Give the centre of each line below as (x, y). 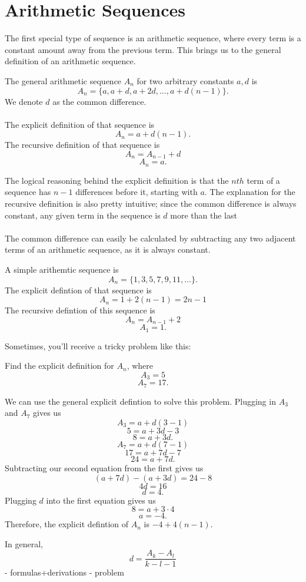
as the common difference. (99, 101)
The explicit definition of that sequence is (80, 124)
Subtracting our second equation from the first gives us (104, 467)
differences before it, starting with (137, 192)
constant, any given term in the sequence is (83, 215)
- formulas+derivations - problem (64, 572)
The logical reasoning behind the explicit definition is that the (117, 180)
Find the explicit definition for (59, 366)
